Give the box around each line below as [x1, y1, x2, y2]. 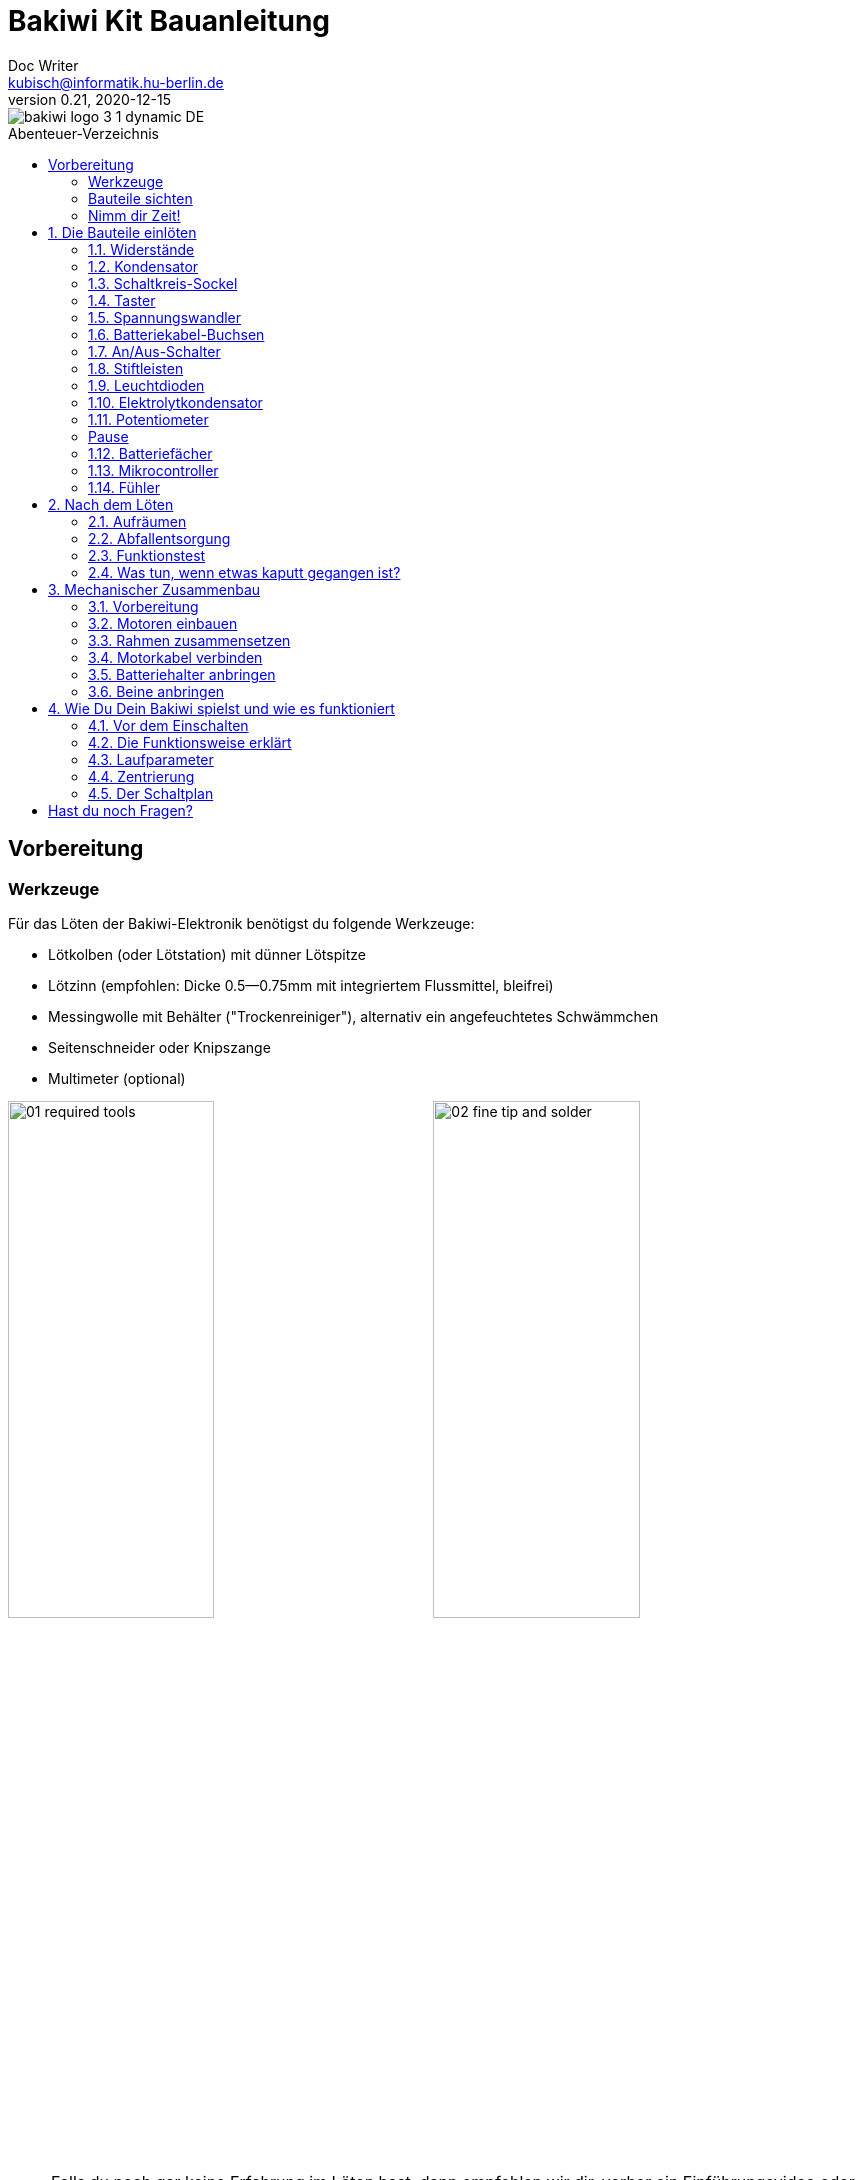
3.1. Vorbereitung [88, 597, 199, 615]
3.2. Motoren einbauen [88, 614, 238, 632]
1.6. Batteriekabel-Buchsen [88, 325, 265, 343]
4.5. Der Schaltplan [88, 784, 214, 802]
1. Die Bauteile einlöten [48, 223, 197, 241]
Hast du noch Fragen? [48, 801, 194, 819]
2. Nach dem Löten [48, 495, 174, 513]
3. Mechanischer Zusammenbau [48, 580, 261, 598]
